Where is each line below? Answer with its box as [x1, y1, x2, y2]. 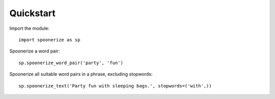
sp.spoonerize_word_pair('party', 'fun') [18, 60, 123, 66]
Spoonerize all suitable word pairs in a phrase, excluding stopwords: [9, 71, 153, 77]
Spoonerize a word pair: [9, 48, 60, 54]
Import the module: [9, 25, 50, 31]
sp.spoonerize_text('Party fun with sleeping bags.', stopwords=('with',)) [18, 83, 212, 88]
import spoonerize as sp [18, 37, 80, 42]
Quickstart [9, 8, 56, 19]
